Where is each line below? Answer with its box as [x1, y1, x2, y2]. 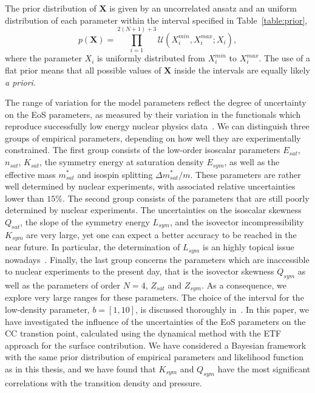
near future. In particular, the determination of [5, 241, 180, 253]
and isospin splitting [77, 168, 153, 180]
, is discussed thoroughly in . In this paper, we [135, 303, 309, 316]
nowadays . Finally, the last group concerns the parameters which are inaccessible [5, 253, 310, 265]
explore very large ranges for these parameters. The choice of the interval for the [5, 291, 304, 304]
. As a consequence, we [202, 278, 286, 291]
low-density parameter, [5, 303, 90, 316]
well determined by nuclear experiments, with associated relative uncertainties [5, 180, 296, 193]
